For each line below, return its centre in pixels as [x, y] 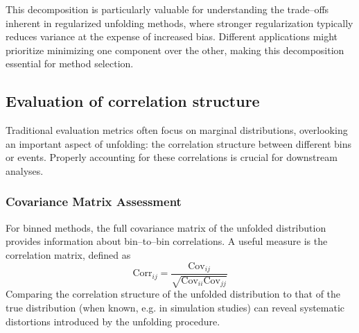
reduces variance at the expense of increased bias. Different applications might [172, 36]
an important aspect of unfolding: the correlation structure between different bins [179, 143]
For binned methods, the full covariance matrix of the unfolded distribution [166, 227]
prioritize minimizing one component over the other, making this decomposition [175, 50]
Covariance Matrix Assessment [94, 202]
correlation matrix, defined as [68, 254]
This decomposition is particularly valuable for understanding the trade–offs [167, 9]
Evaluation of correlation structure [133, 101]
